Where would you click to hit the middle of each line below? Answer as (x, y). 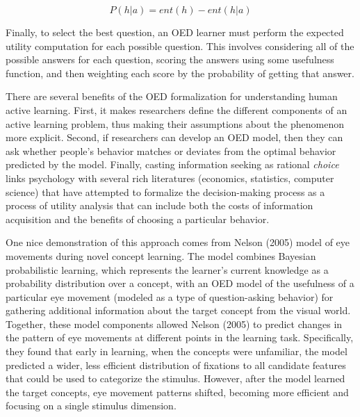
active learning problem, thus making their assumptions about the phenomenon (175, 123)
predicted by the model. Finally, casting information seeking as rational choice (172, 164)
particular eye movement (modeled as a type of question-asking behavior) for (170, 296)
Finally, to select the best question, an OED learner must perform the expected (175, 32)
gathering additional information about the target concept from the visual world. (178, 310)
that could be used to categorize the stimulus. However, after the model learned (175, 378)
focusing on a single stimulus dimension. (91, 406)
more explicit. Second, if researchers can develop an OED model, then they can (174, 137)
